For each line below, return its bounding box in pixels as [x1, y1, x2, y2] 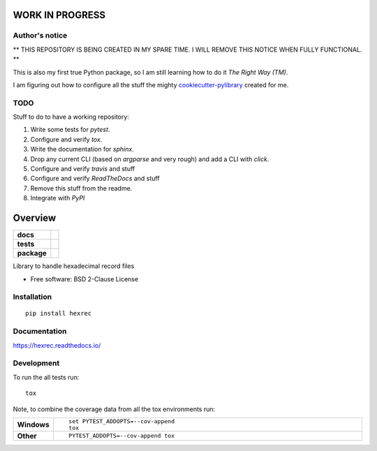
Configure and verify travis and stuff [30, 165, 135, 173]
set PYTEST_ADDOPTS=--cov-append [68, 417, 175, 425]
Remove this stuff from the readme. [30, 184, 133, 192]
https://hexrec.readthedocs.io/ [13, 341, 101, 349]
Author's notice [13, 31, 68, 40]
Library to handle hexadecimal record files [13, 262, 135, 270]
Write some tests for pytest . [30, 126, 110, 134]
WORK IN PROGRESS [13, 9, 106, 21]
